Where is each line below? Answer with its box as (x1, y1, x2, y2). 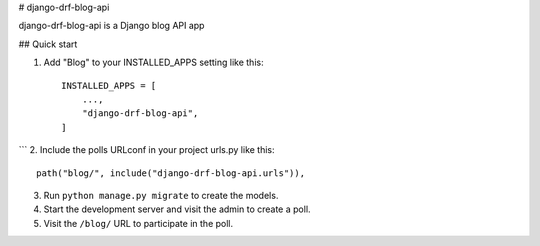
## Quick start (18, 38, 78, 50)
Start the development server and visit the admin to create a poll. (43, 203, 311, 215)
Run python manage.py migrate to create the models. (43, 189, 279, 201)
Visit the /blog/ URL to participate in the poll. (43, 217, 234, 229)
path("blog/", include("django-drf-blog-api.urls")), (36, 167, 305, 179)
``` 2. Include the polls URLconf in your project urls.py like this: (18, 144, 275, 156)
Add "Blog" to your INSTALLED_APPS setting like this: (43, 56, 264, 69)
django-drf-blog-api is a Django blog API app (18, 20, 205, 32)
